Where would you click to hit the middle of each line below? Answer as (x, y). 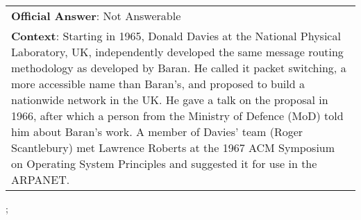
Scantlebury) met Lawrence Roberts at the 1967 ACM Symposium (173, 147)
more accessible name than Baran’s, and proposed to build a (158, 84)
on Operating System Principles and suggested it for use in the (164, 163)
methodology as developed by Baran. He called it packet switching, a (179, 68)
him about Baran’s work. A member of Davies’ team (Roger (157, 132)
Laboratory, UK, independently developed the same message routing (177, 52)
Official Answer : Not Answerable (96, 16)
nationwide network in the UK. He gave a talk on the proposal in (170, 100)
